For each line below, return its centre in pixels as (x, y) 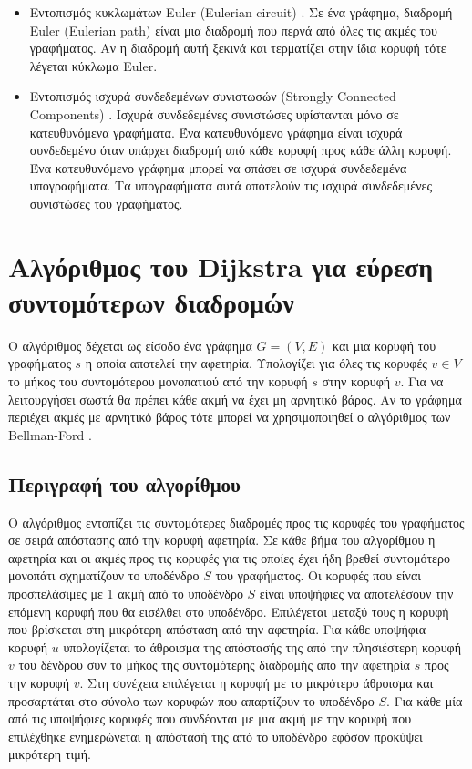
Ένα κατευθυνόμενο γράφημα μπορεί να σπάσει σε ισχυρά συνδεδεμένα (218, 167)
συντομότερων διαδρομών (151, 301)
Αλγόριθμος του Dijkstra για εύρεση (221, 266)
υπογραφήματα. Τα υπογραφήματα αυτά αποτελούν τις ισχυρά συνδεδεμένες (231, 185)
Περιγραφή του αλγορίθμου (124, 483)
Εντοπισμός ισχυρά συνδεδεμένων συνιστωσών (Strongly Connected (213, 96)
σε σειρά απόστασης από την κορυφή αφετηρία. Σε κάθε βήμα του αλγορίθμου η (222, 540)
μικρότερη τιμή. (50, 754)
